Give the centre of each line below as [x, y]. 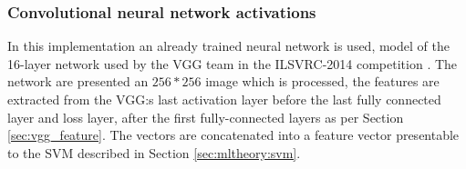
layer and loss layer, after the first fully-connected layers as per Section [206, 117]
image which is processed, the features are [322, 81]
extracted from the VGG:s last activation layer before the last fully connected [224, 99]
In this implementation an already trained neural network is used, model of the [228, 46]
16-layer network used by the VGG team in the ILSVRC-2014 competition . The [233, 63]
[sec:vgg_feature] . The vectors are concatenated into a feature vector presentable [233, 135]
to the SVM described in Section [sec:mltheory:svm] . [154, 152]
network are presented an [78, 81]
